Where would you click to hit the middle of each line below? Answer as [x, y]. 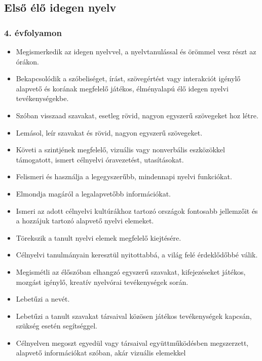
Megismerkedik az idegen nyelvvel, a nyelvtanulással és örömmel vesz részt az [136, 51]
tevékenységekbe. [42, 98]
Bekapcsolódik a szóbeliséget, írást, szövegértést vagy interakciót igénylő [128, 78]
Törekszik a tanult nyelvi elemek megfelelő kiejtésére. [99, 237]
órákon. [27, 61]
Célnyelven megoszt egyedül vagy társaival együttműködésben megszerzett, [132, 342]
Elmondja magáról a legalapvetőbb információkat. [93, 193]
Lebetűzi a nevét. [43, 299]
